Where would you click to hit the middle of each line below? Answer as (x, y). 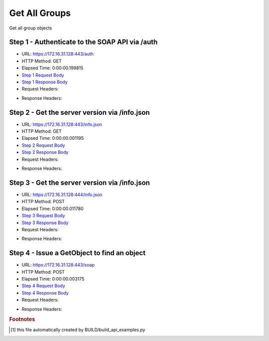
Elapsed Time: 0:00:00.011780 (53, 208)
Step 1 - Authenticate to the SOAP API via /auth (83, 42)
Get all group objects (31, 28)
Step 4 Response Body (45, 293)
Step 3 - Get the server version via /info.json (80, 182)
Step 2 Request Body (43, 145)
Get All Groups (40, 13)
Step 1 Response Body (45, 82)
